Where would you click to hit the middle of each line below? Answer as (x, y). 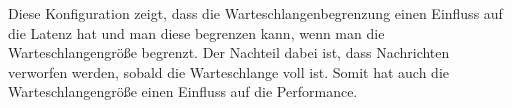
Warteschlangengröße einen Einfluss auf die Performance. (183, 91)
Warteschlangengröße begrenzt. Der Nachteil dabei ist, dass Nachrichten (229, 52)
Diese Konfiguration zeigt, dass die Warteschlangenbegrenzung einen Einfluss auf (255, 13)
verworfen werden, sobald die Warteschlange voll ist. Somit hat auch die (228, 71)
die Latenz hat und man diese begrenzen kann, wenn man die (196, 32)
